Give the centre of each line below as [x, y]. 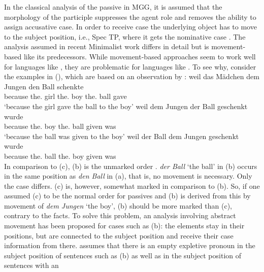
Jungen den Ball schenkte [44, 86]
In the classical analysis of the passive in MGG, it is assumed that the [113, 7]
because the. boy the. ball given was [60, 126]
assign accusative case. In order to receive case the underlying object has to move [130, 27]
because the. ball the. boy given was [60, 156]
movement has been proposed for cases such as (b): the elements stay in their [124, 226]
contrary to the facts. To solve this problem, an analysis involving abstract [120, 215]
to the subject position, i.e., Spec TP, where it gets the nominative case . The [125, 36]
